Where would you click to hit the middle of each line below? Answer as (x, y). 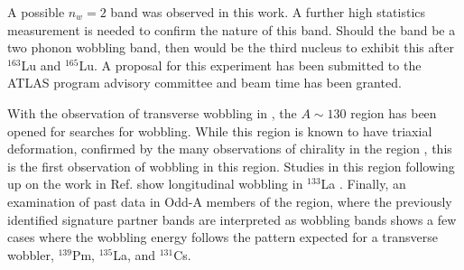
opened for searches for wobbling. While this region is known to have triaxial (220, 130)
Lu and (41, 65)
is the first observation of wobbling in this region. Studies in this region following (231, 166)
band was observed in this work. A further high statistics (268, 12)
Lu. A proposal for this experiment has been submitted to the (250, 65)
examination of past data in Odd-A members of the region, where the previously (230, 201)
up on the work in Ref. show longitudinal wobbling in (155, 184)
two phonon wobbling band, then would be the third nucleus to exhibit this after (231, 47)
